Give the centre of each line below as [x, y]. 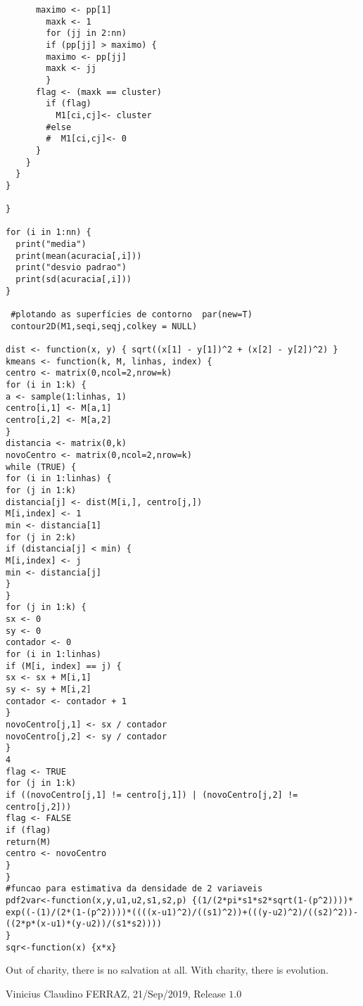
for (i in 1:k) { [46, 385]
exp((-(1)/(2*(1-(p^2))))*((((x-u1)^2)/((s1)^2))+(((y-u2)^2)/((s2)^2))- [182, 912]
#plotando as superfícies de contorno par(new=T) [132, 315]
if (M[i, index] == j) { [64, 666]
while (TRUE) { [41, 467]
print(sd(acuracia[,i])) [74, 280]
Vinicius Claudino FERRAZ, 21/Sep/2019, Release [116, 993]
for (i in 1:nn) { [49, 233]
